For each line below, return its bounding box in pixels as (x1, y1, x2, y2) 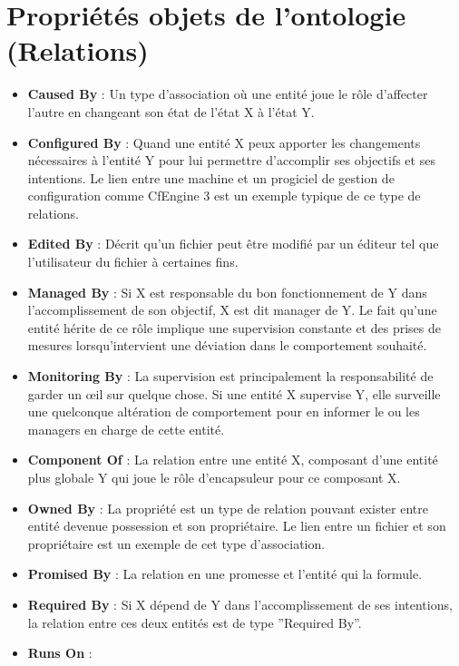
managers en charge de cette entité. (27, 419, 225, 438)
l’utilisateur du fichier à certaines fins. (27, 252, 239, 271)
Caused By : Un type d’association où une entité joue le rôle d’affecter (27, 84, 428, 103)
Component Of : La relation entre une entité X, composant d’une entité (27, 450, 438, 469)
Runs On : (27, 643, 93, 662)
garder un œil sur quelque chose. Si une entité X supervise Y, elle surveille (27, 384, 441, 403)
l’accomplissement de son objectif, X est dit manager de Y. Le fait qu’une (27, 300, 437, 319)
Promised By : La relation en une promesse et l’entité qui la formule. (27, 564, 423, 583)
